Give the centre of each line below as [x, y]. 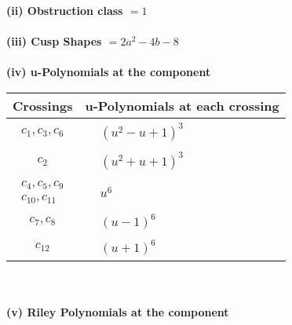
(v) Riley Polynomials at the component [118, 312]
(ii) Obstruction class [65, 10]
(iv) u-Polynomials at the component [109, 72]
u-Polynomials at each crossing [182, 105]
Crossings [43, 105]
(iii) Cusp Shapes [54, 41]
